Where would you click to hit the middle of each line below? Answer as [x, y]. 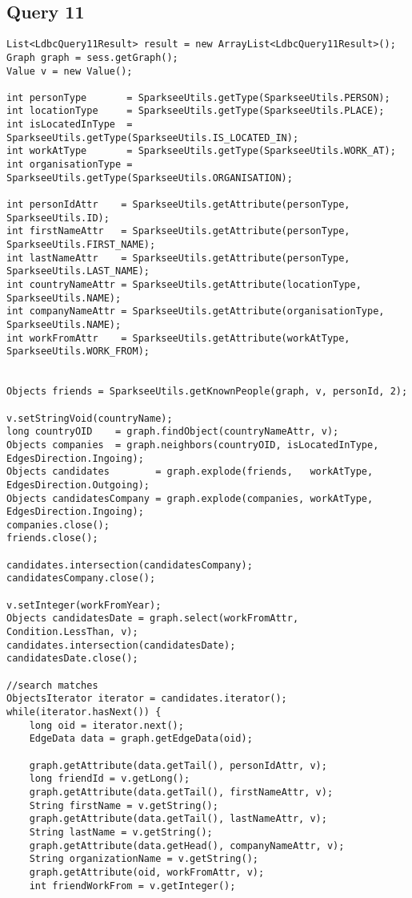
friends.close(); [52, 538]
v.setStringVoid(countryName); [90, 418]
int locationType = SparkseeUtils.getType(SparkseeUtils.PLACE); [196, 111]
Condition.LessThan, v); [72, 632]
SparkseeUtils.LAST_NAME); [78, 271]
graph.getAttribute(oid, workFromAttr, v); [147, 872]
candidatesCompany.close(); [81, 578]
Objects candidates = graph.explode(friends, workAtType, [190, 472]
